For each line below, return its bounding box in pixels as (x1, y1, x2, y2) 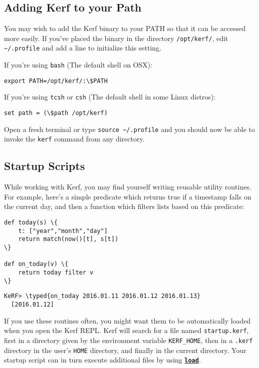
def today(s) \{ (4, 219, 58, 226)
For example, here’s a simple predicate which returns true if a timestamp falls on (4, 191, 252, 201)
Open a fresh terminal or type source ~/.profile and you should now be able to (4, 123, 255, 134)
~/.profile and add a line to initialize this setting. (4, 42, 162, 53)
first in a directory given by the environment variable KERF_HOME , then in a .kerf (4, 334, 253, 345)
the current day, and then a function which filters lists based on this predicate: (4, 201, 245, 211)
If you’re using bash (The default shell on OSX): (4, 59, 153, 70)
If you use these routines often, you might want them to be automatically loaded (4, 315, 251, 325)
